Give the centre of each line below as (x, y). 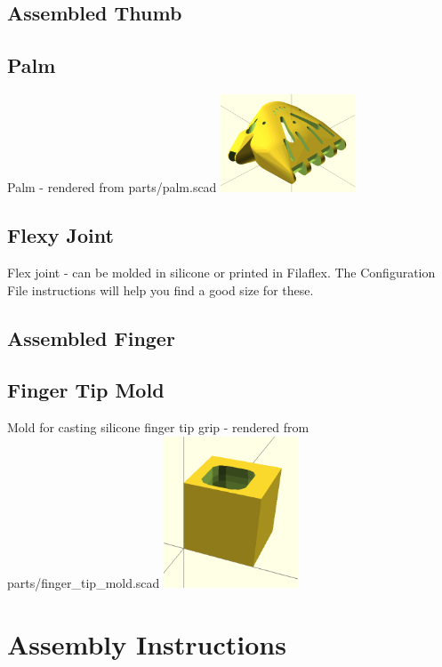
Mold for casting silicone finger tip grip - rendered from (158, 427)
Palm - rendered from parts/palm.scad (112, 187)
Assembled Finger (91, 338)
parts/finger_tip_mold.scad (84, 583)
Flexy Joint (60, 235)
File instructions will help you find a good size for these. (161, 289)
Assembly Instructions (147, 643)
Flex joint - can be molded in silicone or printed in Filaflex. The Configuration (221, 273)
